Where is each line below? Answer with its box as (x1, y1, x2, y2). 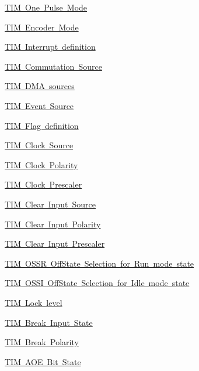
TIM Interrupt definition (5, 40, 96, 53)
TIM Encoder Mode (5, 21, 79, 33)
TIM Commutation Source (5, 60, 102, 72)
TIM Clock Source (5, 139, 74, 151)
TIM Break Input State (5, 316, 93, 328)
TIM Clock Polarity (5, 158, 78, 171)
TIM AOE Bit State (5, 355, 81, 367)
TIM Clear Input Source (5, 198, 96, 210)
